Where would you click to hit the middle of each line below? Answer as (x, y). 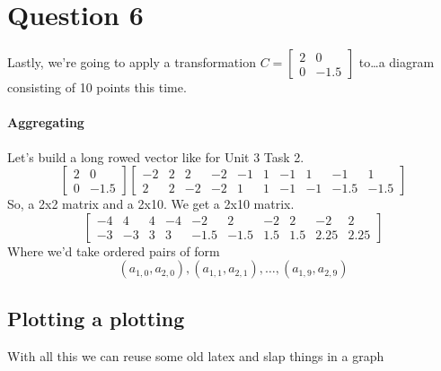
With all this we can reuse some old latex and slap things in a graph (196, 355)
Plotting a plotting (96, 318)
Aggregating (46, 122)
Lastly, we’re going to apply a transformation (132, 62)
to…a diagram (397, 62)
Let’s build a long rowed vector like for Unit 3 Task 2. (156, 156)
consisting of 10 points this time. (97, 87)
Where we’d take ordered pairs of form (114, 250)
